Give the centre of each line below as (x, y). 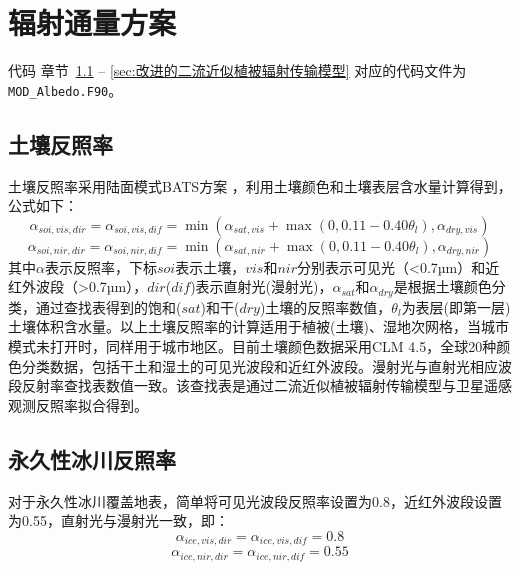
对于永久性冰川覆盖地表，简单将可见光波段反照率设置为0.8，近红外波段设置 (255, 500)
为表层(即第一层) (456, 306)
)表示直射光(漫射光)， (261, 286)
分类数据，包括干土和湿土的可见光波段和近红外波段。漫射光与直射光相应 (259, 365)
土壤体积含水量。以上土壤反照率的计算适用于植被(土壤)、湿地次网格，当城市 (258, 326)
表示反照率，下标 (100, 266)
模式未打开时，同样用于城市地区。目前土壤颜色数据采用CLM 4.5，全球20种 (252, 346)
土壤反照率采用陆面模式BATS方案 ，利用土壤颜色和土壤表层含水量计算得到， (260, 185)
